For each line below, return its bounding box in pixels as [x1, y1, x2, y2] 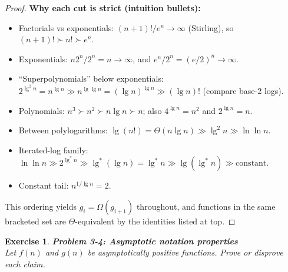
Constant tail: [18, 179, 69, 192]
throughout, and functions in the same [136, 200, 276, 213]
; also [143, 104, 162, 116]
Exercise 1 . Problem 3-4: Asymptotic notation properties [5, 234, 238, 247]
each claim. [5, 257, 45, 270]
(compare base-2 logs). [203, 85, 284, 97]
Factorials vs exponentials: [18, 21, 114, 33]
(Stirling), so [188, 21, 234, 33]
